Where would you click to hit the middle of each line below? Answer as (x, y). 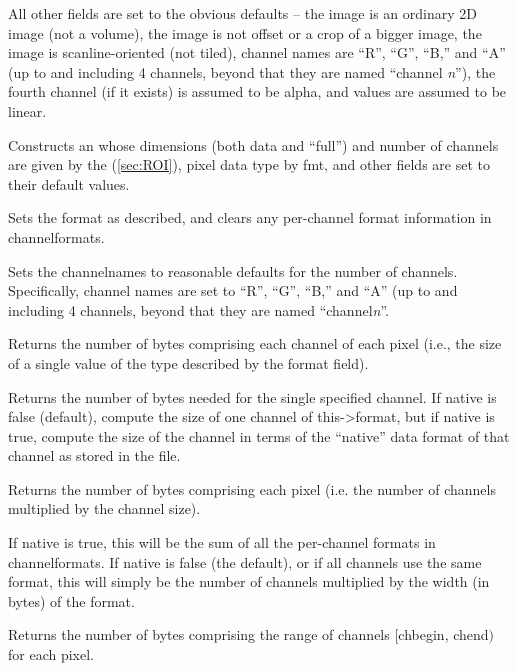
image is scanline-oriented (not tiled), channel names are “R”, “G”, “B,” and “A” (257, 52)
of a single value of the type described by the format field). (188, 362)
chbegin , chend (443, 634)
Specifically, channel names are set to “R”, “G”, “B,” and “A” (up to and (233, 290)
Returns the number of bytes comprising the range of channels (199, 634)
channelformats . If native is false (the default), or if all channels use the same (245, 561)
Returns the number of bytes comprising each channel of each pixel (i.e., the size (255, 343)
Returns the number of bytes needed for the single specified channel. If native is (252, 396)
